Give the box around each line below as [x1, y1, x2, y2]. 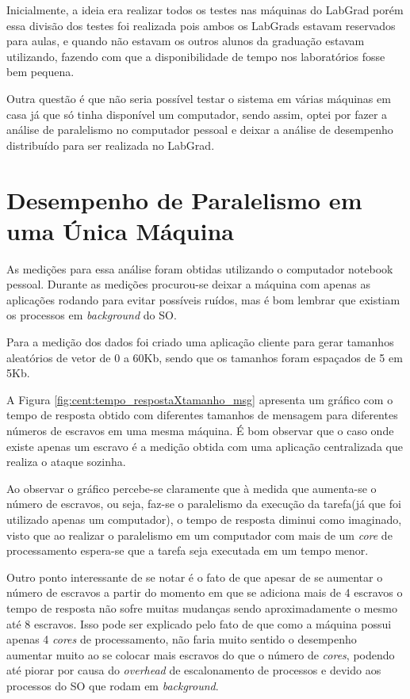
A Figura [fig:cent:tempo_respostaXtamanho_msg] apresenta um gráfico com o [6, 391, 393, 407]
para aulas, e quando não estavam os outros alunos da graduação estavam [6, 32, 365, 49]
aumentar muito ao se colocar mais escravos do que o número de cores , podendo [6, 646, 395, 663]
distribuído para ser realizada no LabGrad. [6, 136, 215, 153]
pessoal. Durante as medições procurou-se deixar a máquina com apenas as [6, 276, 370, 292]
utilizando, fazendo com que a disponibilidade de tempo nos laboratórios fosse [6, 48, 385, 64]
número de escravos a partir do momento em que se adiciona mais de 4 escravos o [6, 584, 403, 601]
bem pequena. [6, 63, 75, 80]
